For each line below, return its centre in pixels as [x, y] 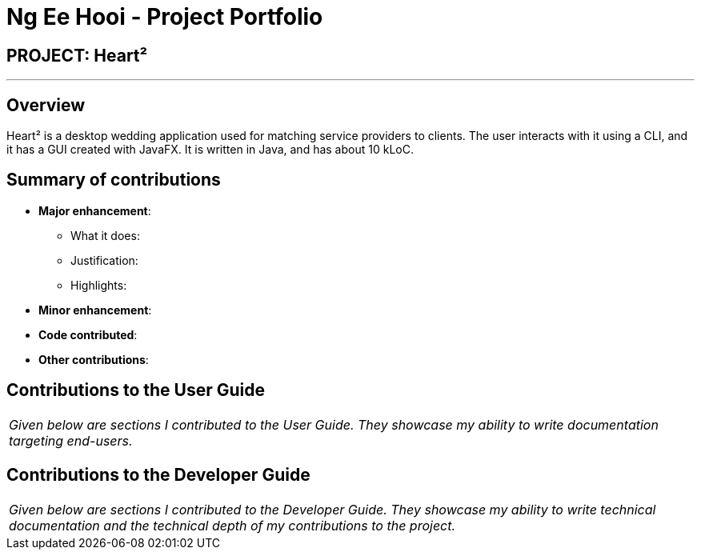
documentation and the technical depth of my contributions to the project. [232, 525]
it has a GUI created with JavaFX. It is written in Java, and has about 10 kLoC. [210, 150]
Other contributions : [94, 359]
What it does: [105, 235]
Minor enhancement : [95, 310]
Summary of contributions [114, 180]
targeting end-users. [71, 440]
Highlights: [99, 285]
